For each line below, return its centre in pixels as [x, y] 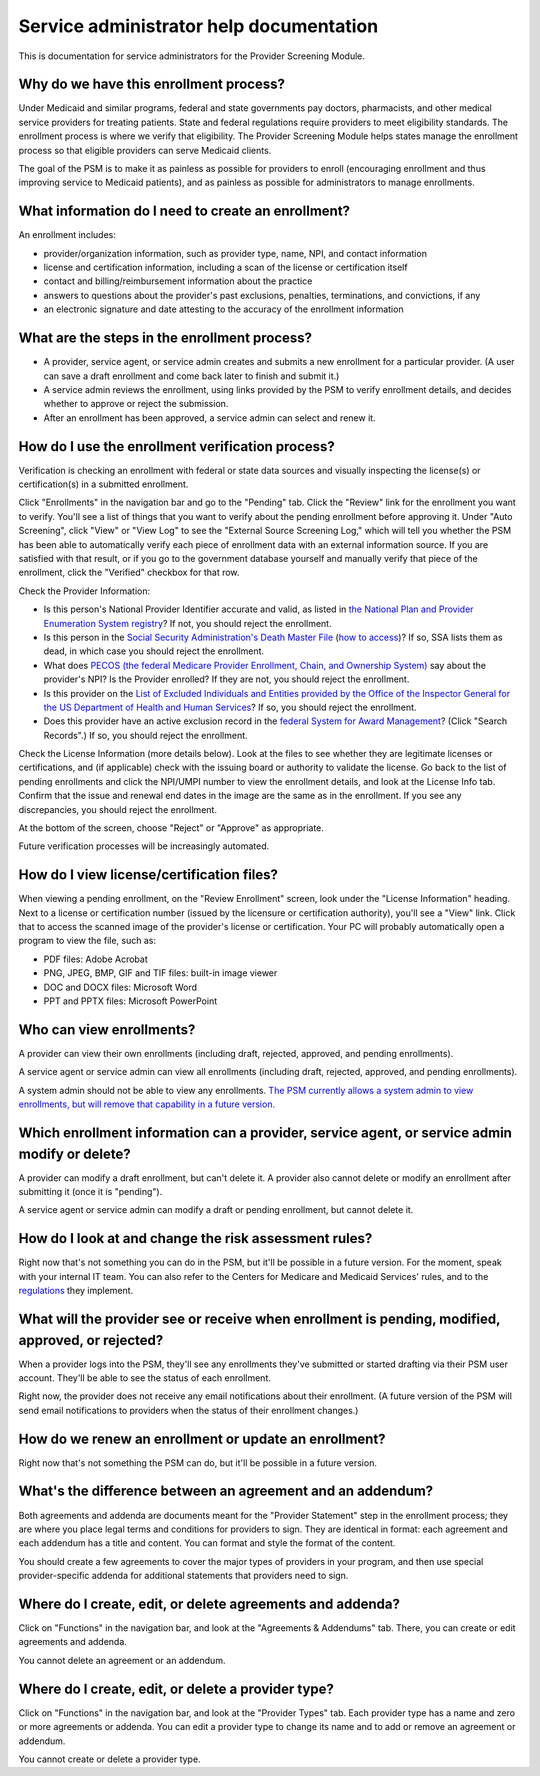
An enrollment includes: [67, 235]
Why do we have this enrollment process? [151, 84]
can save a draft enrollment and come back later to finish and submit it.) [191, 376]
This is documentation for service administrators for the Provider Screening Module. [191, 56]
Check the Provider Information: [84, 591]
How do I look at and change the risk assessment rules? [195, 1238]
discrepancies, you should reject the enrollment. [117, 809]
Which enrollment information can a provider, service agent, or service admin [265, 1132]
